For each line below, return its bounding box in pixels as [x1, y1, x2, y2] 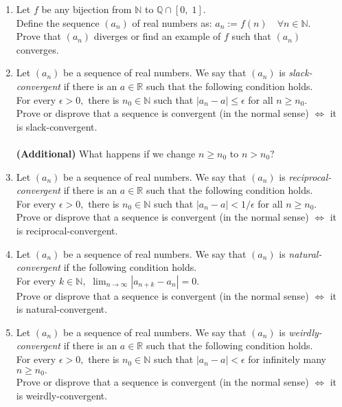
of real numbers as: [132, 15, 212, 30]
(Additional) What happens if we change [16, 146, 196, 160]
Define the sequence [16, 15, 100, 30]
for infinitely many [248, 352, 326, 366]
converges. [16, 42, 59, 56]
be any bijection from [41, 2, 132, 16]
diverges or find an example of [93, 29, 221, 43]
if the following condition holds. [63, 260, 197, 274]
